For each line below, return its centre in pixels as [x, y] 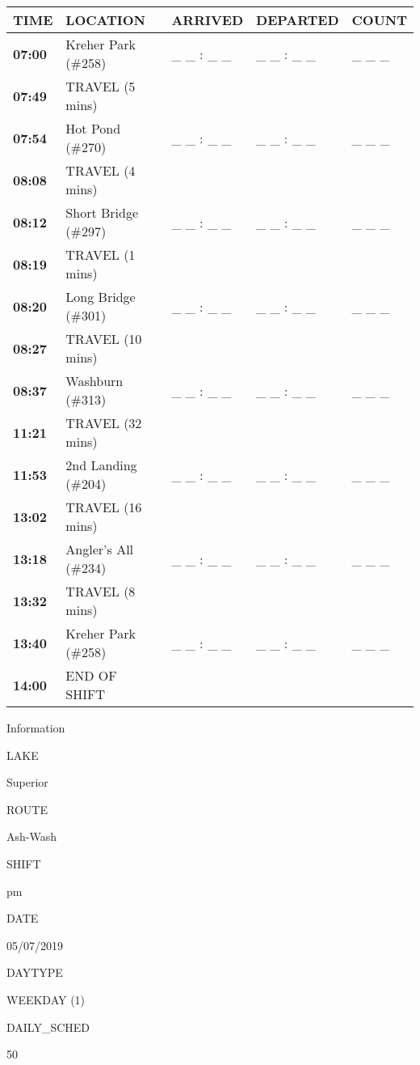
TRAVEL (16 [104, 507]
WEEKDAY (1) [46, 999]
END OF [91, 675]
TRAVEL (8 [101, 591]
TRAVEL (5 [101, 86]
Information [36, 728]
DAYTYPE [35, 972]
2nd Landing [101, 465]
